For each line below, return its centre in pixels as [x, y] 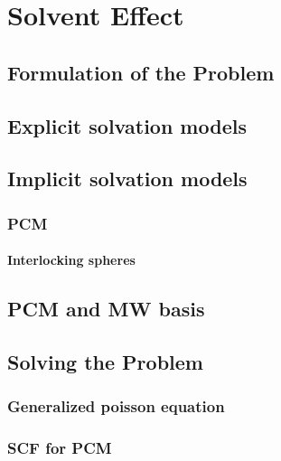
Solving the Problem [105, 361]
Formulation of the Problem [141, 72]
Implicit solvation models [127, 179]
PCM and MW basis [106, 309]
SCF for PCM [60, 448]
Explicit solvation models [127, 125]
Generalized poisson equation [116, 406]
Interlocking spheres [71, 260]
